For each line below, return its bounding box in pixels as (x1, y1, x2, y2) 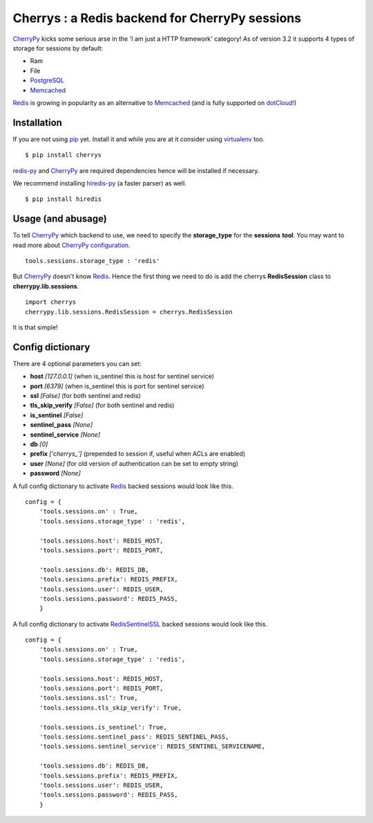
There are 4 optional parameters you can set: (12, 359, 142, 368)
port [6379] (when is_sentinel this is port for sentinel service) (30, 381, 204, 390)
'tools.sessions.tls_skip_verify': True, (39, 703, 182, 712)
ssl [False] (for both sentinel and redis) (30, 392, 141, 400)
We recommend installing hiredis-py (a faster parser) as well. (12, 179, 186, 187)
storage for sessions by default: (12, 44, 104, 52)
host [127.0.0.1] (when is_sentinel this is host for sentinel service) (30, 372, 214, 381)
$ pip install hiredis (25, 195, 102, 204)
